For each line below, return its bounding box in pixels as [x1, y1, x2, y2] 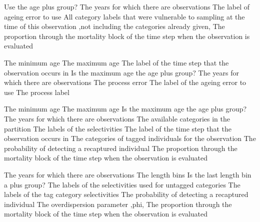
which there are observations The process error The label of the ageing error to [4, 77, 246, 87]
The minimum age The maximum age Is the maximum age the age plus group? [4, 103, 247, 114]
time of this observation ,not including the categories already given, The [4, 21, 225, 31]
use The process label [4, 86, 69, 97]
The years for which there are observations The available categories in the [4, 113, 230, 123]
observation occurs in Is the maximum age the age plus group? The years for [4, 67, 239, 77]
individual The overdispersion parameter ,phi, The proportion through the [4, 198, 232, 209]
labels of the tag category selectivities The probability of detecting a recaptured [4, 189, 248, 199]
